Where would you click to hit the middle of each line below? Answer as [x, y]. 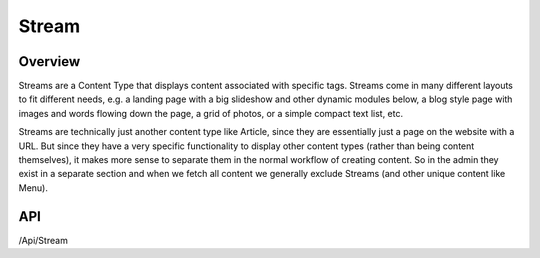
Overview [49, 61]
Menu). [33, 187]
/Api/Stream [43, 240]
